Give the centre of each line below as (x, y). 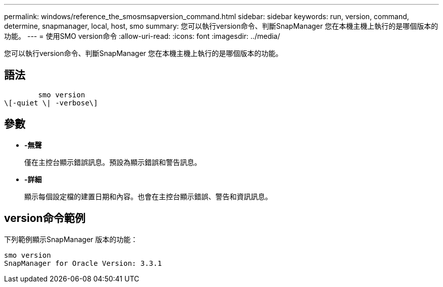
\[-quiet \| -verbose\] (51, 103)
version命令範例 (45, 218)
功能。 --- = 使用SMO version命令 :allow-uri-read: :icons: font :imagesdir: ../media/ (142, 36)
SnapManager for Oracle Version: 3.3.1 (83, 263)
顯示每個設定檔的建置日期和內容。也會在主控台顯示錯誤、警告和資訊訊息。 (148, 196)
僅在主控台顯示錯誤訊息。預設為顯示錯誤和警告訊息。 (113, 162)
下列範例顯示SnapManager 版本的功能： (71, 239)
